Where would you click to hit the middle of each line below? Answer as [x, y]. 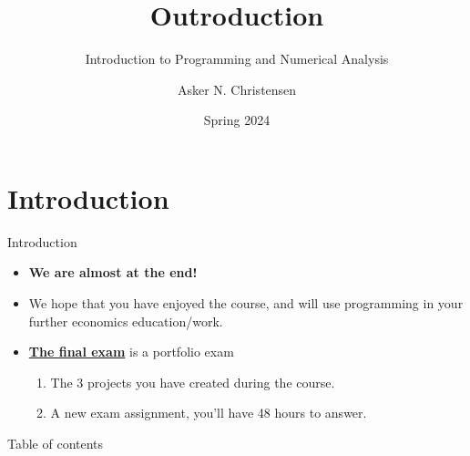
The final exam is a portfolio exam [131, 352]
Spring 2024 [237, 120]
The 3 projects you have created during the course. [193, 382]
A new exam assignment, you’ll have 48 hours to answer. [209, 413]
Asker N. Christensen [237, 89]
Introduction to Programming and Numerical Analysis [237, 59]
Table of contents [56, 443]
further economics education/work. [126, 321]
